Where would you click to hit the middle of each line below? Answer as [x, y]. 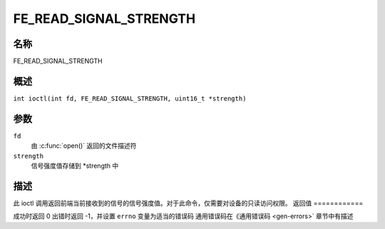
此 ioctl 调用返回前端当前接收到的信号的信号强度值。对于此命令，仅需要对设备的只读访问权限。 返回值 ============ [188, 203]
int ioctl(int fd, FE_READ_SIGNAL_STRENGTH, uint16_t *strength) [130, 98]
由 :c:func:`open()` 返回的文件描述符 [84, 146]
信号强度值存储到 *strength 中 [75, 166]
